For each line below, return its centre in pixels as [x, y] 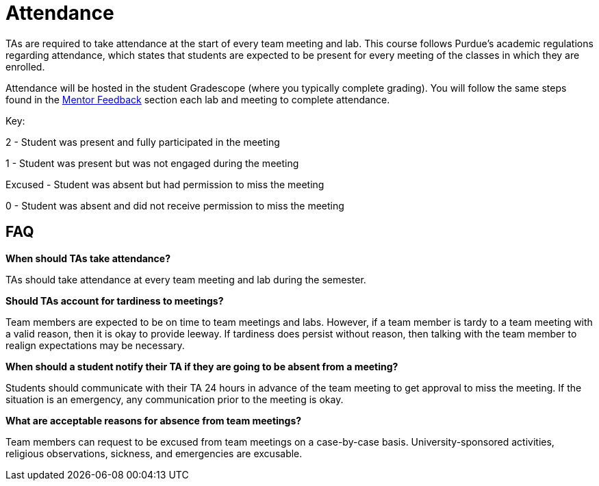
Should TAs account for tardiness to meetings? [115, 300]
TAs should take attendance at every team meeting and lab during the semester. [186, 279]
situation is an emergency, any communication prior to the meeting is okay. [175, 399]
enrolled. [25, 66]
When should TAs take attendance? [88, 258]
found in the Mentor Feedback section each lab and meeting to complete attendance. [198, 99]
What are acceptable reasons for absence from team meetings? [154, 420]
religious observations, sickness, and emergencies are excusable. [154, 453]
